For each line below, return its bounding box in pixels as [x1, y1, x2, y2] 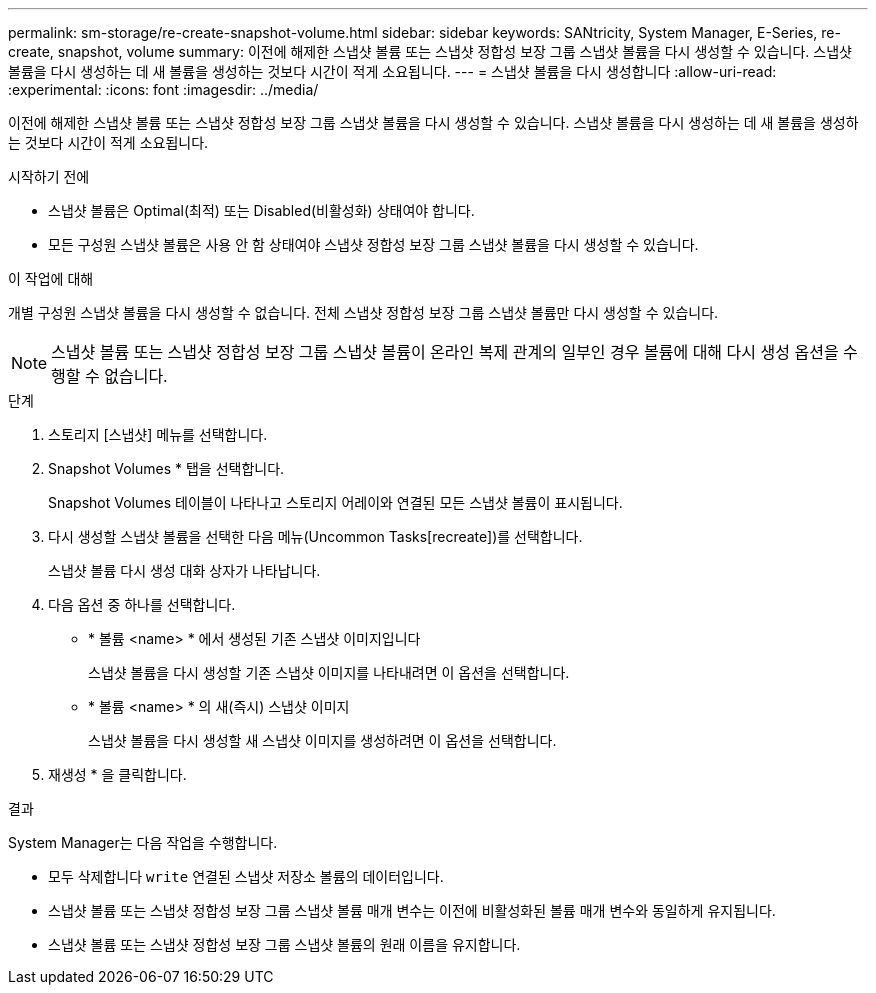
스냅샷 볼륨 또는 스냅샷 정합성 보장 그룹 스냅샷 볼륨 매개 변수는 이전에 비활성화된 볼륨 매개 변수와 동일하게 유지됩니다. [48, 902, 776, 919]
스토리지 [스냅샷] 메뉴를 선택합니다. [48, 426, 268, 443]
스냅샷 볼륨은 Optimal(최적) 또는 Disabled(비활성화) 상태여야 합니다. [48, 202, 475, 219]
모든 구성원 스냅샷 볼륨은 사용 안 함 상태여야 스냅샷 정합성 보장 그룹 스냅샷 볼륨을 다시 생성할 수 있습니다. [48, 236, 699, 253]
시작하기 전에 [8, 168, 90, 185]
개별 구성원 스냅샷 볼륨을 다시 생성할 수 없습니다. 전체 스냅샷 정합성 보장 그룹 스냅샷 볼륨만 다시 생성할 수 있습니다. [8, 304, 719, 321]
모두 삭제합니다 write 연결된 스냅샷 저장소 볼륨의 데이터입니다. [48, 868, 444, 885]
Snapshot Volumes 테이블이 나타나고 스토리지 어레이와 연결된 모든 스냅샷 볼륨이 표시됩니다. [48, 494, 623, 511]
